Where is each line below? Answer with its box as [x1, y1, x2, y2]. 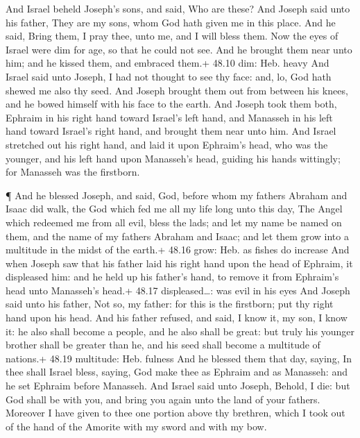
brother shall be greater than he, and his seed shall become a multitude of [6, 337, 320, 352]
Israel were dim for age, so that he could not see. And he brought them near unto [6, 42, 352, 56]
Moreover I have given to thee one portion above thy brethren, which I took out [6, 405, 345, 420]
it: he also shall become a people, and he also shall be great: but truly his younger [6, 323, 354, 338]
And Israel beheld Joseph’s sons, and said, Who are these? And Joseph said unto [6, 1, 350, 15]
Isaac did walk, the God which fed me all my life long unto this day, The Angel [6, 201, 343, 216]
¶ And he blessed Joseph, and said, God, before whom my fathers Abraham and [6, 187, 348, 202]
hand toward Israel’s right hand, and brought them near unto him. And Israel [6, 124, 336, 138]
